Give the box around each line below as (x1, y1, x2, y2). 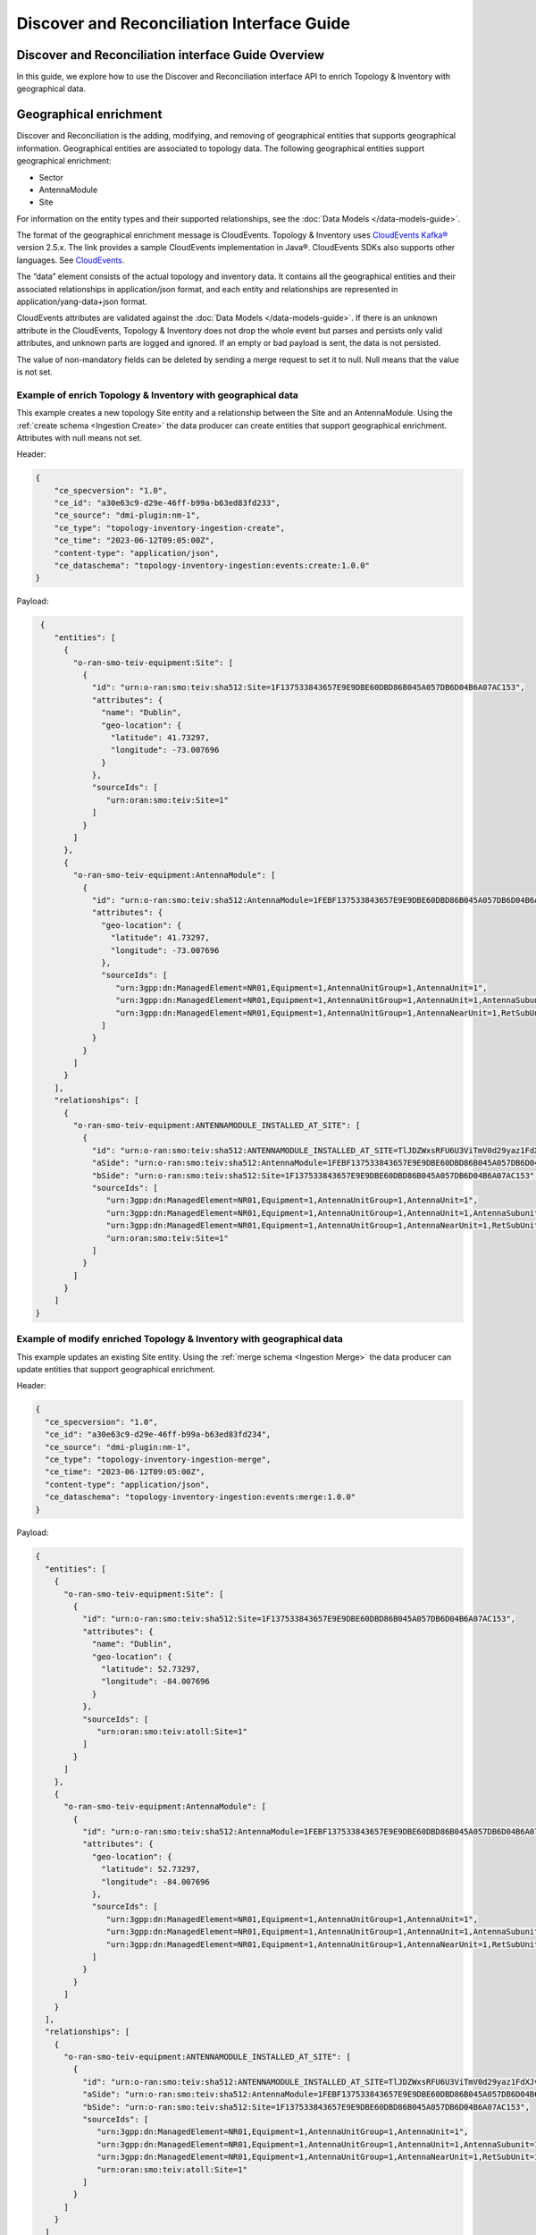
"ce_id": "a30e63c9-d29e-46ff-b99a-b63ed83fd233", (54, 498, 281, 509)
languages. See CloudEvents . (16, 255, 125, 266)
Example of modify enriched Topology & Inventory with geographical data (16, 1333, 343, 1345)
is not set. (16, 367, 54, 377)
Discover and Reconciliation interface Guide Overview (16, 47, 325, 63)
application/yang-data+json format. (16, 296, 147, 308)
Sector (38, 172, 64, 182)
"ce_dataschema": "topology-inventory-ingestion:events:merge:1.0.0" (45, 1492, 356, 1502)
